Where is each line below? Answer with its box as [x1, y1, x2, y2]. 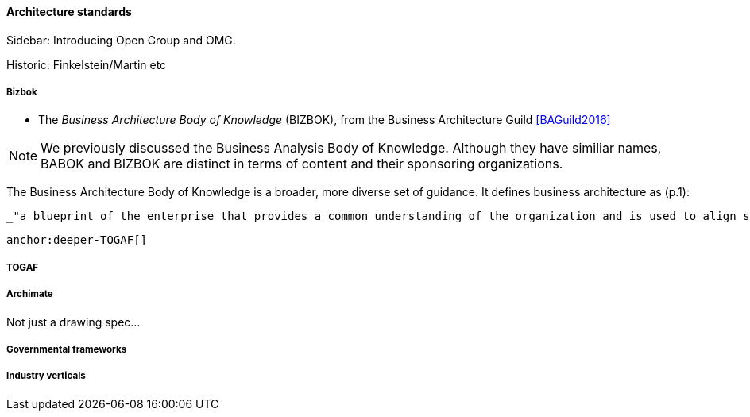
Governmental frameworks [6, 343, 127, 355]
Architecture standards [6, 5, 132, 18]
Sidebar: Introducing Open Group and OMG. [6, 33, 236, 47]
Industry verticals [6, 370, 86, 382]
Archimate [6, 288, 53, 300]
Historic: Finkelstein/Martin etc [6, 57, 167, 71]
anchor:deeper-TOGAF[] [6, 234, 148, 247]
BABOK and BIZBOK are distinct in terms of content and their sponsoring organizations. [41, 156, 563, 172]
